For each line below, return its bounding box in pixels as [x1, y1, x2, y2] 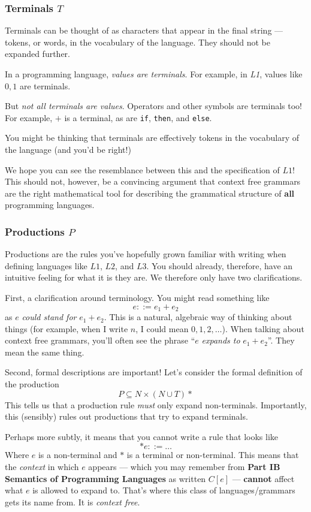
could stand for [22, 311, 77, 323]
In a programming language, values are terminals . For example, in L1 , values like [5, 68, 303, 80]
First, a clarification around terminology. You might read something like [5, 291, 270, 303]
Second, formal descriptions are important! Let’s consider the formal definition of [5, 366, 303, 378]
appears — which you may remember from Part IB [88, 460, 280, 472]
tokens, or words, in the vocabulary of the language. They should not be [5, 35, 270, 48]
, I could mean [135, 322, 189, 335]
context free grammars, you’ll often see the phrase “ [5, 334, 195, 347]
